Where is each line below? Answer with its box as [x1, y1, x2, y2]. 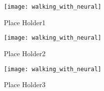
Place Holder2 [4, 48, 46, 58]
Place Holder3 [4, 79, 46, 90]
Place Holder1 [4, 17, 46, 27]
